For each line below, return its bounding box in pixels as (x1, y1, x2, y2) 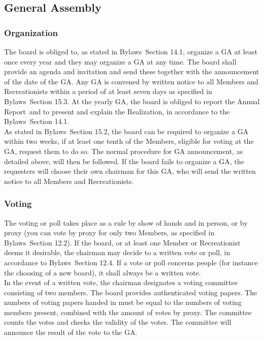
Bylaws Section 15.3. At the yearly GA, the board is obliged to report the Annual (4, 96, 260, 106)
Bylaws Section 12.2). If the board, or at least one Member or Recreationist (4, 237, 241, 248)
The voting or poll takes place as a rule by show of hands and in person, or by (4, 217, 248, 228)
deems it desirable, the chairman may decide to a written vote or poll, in (4, 247, 230, 258)
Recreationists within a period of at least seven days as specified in (4, 86, 212, 97)
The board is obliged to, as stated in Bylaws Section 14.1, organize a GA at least (4, 46, 257, 56)
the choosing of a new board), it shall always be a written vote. (4, 267, 201, 278)
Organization (4, 26, 58, 39)
